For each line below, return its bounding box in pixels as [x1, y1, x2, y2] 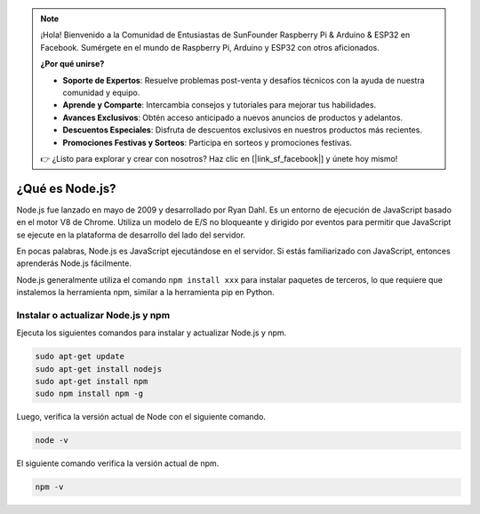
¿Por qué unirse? [40, 59, 105, 69]
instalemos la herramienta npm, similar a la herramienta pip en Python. [16, 287, 275, 298]
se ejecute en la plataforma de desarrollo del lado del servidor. [16, 229, 246, 240]
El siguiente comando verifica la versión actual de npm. [16, 458, 220, 469]
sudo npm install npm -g [35, 389, 144, 399]
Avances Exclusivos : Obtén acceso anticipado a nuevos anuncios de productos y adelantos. [62, 112, 404, 123]
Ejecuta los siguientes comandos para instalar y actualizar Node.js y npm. [16, 327, 287, 338]
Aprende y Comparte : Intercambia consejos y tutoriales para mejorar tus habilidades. [62, 100, 377, 110]
